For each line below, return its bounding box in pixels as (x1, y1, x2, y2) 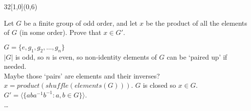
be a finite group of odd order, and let (23, 17, 137, 28)
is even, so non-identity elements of (52, 51, 157, 62)
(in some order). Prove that (19, 27, 101, 37)
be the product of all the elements (146, 17, 247, 28)
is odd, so (15, 51, 44, 62)
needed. (4, 61, 26, 71)
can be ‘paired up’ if (167, 51, 227, 62)
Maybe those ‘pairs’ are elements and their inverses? (4, 70, 160, 80)
